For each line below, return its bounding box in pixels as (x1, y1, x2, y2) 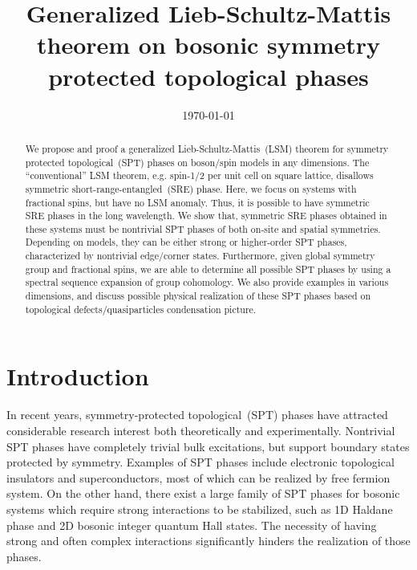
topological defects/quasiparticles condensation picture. (25, 302, 257, 316)
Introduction (6, 360, 149, 393)
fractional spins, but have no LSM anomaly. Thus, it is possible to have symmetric (25, 195, 370, 209)
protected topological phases (48, 59, 369, 92)
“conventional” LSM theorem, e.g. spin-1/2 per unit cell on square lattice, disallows (25, 169, 374, 182)
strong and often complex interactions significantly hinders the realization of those (6, 532, 411, 549)
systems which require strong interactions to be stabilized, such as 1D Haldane (6, 500, 393, 517)
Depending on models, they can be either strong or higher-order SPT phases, (25, 235, 347, 249)
